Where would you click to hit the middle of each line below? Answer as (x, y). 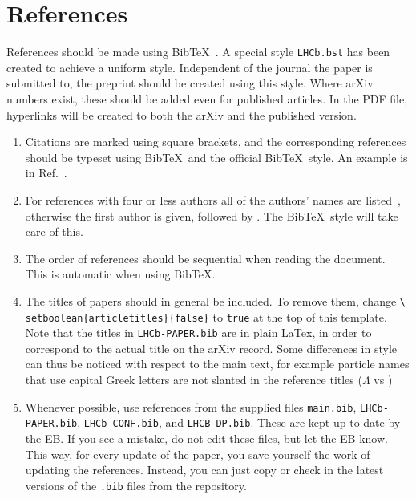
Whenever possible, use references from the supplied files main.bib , (191, 406)
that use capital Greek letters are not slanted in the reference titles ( (194, 380)
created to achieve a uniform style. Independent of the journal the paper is (190, 67)
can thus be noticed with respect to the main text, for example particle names (217, 364)
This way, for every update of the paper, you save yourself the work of (198, 454)
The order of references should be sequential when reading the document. (205, 258)
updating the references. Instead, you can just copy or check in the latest (204, 470)
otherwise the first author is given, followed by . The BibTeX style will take (212, 215)
